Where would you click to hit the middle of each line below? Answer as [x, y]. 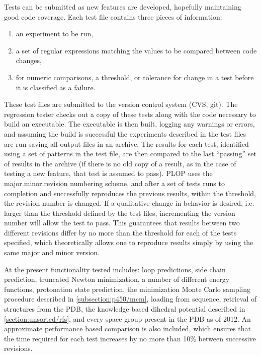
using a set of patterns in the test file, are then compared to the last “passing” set [130, 154]
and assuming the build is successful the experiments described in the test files [125, 133]
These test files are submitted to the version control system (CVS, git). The [121, 104]
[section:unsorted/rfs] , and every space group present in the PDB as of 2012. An [127, 318]
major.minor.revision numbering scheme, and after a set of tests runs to [114, 183]
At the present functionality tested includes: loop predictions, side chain [115, 269]
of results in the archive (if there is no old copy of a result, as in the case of [120, 163]
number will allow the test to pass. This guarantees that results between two [122, 223]
